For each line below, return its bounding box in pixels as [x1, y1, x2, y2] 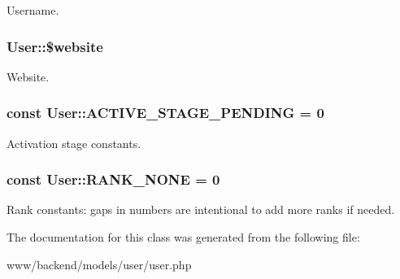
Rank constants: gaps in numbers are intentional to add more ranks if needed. [7, 201, 395, 218]
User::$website [7, 36, 103, 56]
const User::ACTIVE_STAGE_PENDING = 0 [7, 102, 324, 123]
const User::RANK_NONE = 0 [7, 169, 220, 190]
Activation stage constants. [7, 134, 141, 151]
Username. [7, 2, 59, 18]
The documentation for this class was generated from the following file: [7, 229, 360, 246]
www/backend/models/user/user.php [7, 255, 192, 272]
